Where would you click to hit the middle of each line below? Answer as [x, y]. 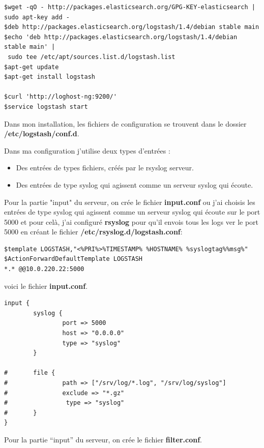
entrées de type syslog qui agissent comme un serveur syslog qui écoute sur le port [132, 212]
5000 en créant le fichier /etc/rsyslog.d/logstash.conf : [93, 232]
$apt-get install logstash [50, 77]
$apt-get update [32, 67]
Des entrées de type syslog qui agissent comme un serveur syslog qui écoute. [135, 184]
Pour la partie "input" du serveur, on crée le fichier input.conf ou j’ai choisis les [130, 202]
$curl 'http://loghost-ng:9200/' [61, 97]
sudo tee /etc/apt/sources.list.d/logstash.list [92, 57]
